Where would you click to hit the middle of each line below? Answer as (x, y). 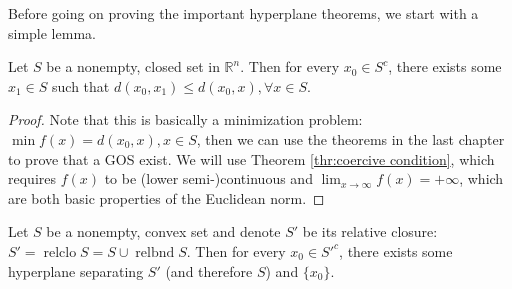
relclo (60, 252)
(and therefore (209, 270)
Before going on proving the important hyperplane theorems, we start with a (243, 13)
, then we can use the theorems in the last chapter (350, 138)
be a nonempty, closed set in (133, 66)
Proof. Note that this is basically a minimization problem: (185, 119)
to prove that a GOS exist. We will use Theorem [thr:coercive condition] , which (251, 158)
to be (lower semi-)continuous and (208, 178)
